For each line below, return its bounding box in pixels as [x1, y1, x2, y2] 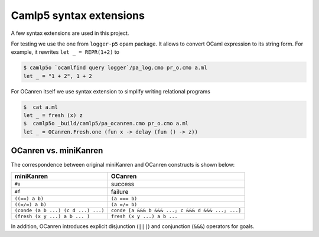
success [110, 180, 135, 188]
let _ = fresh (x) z [23, 112, 83, 119]
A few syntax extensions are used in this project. [11, 30, 129, 37]
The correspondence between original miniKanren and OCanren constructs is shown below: [11, 161, 235, 168]
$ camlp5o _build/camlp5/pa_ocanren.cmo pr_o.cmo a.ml [23, 120, 189, 127]
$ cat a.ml [23, 103, 58, 111]
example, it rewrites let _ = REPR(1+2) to [11, 48, 119, 56]
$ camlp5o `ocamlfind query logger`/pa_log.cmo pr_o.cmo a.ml [23, 64, 207, 71]
